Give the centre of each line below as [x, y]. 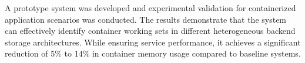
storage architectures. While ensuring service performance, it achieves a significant [153, 42]
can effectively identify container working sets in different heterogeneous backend [150, 31]
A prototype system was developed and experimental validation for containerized [150, 8]
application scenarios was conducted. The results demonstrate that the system [146, 19]
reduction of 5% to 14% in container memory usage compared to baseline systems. [153, 53]
